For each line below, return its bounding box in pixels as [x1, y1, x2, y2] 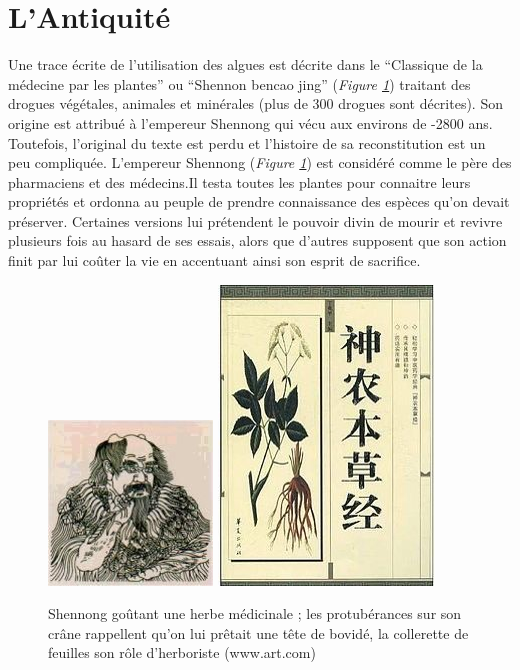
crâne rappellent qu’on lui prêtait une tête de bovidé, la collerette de [48, 622, 469, 643]
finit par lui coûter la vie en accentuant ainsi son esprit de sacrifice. [8, 250, 421, 271]
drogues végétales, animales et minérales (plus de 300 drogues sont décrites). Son [8, 93, 503, 114]
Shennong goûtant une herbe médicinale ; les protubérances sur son [48, 603, 462, 624]
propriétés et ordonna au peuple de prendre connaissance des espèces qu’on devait [8, 191, 510, 212]
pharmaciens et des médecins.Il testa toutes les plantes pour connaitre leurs [8, 171, 471, 192]
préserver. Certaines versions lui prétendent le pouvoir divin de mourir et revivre [8, 210, 503, 231]
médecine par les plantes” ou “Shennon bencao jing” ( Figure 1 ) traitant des [8, 73, 471, 94]
